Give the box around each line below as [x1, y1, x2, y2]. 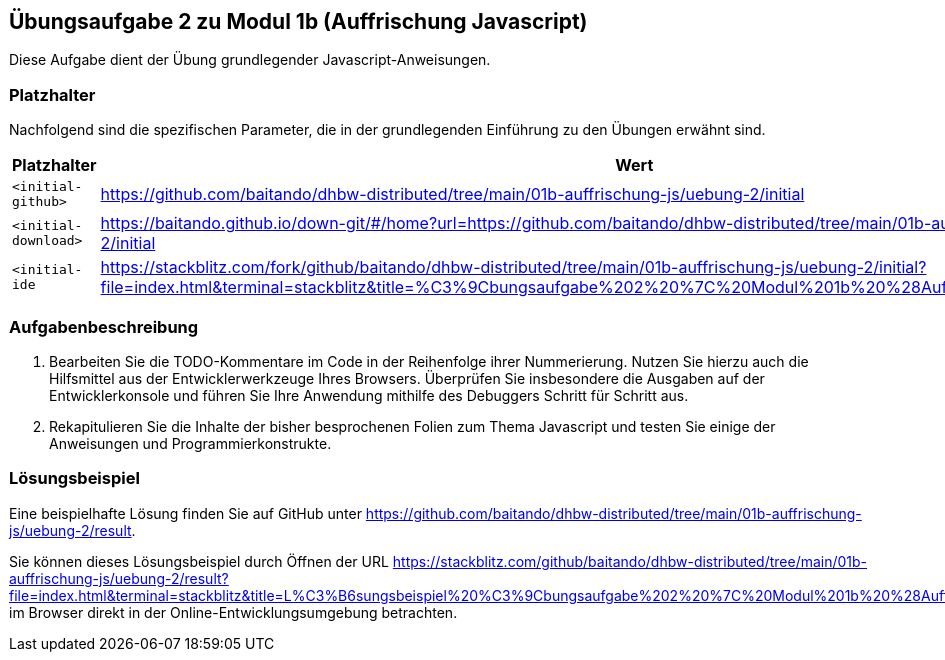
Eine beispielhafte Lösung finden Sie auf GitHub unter [9, 504, 362, 522]
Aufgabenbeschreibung [9, 316, 199, 337]
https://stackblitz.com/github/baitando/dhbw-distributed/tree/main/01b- [392, 552, 868, 570]
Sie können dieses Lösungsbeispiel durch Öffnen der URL [9, 552, 389, 570]
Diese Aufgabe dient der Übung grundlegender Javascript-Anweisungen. [9, 51, 491, 69]
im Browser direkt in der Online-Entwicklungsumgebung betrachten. [9, 603, 458, 621]
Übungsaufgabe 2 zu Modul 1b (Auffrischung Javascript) [9, 9, 588, 34]
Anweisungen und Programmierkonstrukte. [49, 434, 332, 452]
